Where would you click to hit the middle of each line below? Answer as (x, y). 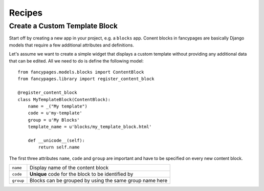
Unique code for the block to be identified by (81, 174)
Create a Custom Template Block (63, 26)
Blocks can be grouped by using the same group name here (99, 181)
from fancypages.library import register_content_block (86, 79)
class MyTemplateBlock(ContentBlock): (64, 99)
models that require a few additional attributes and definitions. (72, 45)
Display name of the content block (69, 168)
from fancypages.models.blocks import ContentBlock (81, 72)
